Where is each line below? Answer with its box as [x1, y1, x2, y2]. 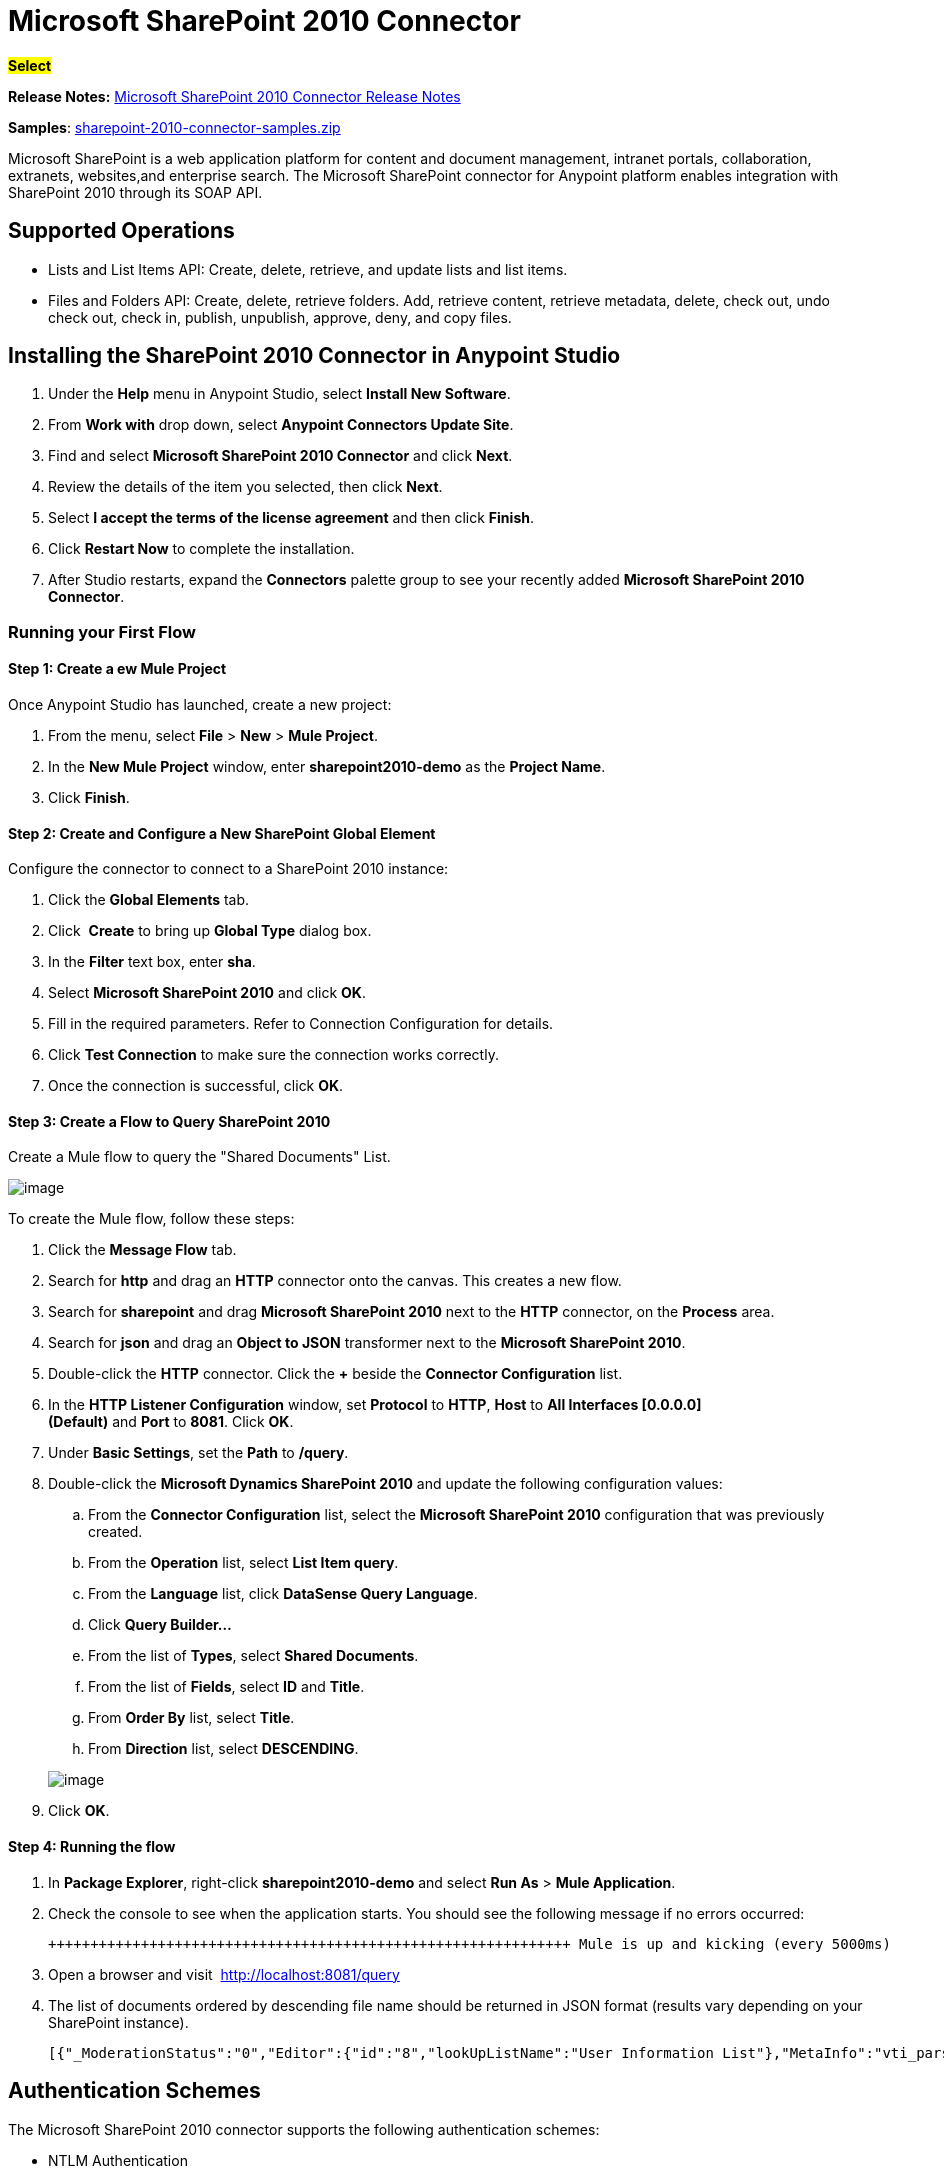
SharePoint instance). [48, 2013, 189, 2031]
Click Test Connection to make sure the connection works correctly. [48, 1046, 499, 1064]
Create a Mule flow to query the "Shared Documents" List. [8, 1148, 391, 1166]
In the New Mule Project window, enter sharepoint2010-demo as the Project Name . [48, 758, 606, 776]
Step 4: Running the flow [8, 1838, 176, 1856]
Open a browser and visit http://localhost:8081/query [48, 1965, 400, 1983]
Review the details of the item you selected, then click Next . [48, 478, 443, 496]
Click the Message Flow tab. [48, 1241, 237, 1259]
